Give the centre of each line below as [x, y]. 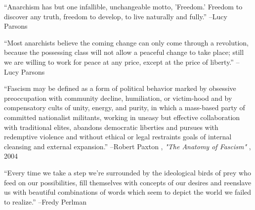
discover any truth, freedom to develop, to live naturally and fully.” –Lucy [116, 16]
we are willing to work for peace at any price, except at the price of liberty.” [119, 62]
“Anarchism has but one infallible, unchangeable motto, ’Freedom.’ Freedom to [123, 6]
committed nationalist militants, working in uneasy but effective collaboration [122, 117]
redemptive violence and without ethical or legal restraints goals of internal [118, 137]
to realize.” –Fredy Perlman [45, 201]
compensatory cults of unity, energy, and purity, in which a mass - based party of [125, 107]
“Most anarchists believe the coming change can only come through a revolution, [126, 42]
